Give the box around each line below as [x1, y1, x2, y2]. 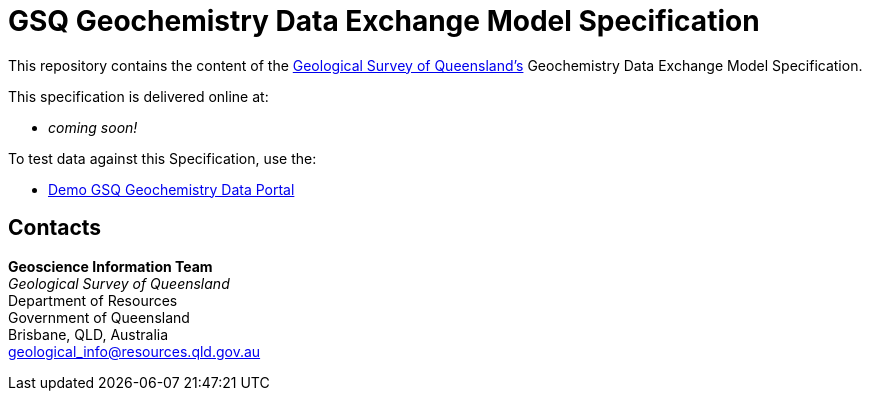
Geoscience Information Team [8, 257, 213, 275]
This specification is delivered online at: [8, 87, 269, 105]
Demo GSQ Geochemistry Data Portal [48, 180, 295, 198]
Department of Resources [8, 291, 178, 309]
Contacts [8, 215, 102, 241]
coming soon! [48, 118, 138, 136]
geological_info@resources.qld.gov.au [8, 342, 261, 360]
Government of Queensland [8, 308, 190, 326]
